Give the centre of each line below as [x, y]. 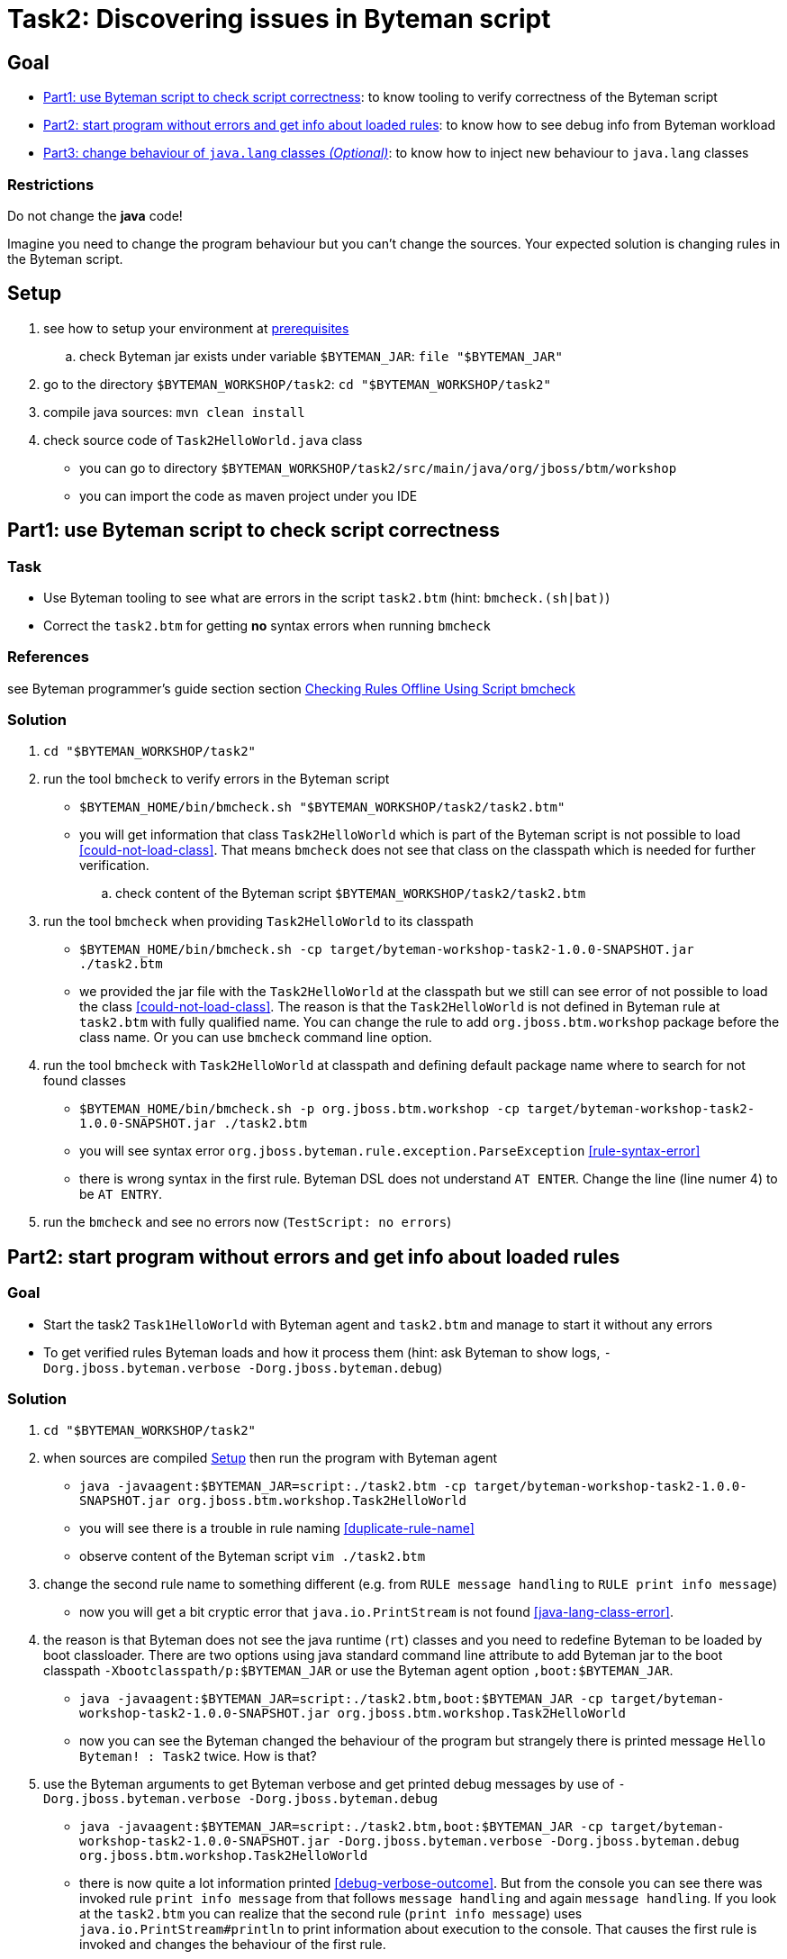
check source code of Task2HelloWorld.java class [203, 440]
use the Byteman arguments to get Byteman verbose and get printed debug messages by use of [329, 1784]
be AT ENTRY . [121, 1194]
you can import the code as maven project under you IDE [249, 495]
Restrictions [51, 184]
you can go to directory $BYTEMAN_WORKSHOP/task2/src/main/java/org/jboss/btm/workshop [378, 467]
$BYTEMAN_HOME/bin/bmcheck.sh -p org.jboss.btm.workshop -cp [299, 1109]
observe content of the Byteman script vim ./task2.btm [253, 1556]
